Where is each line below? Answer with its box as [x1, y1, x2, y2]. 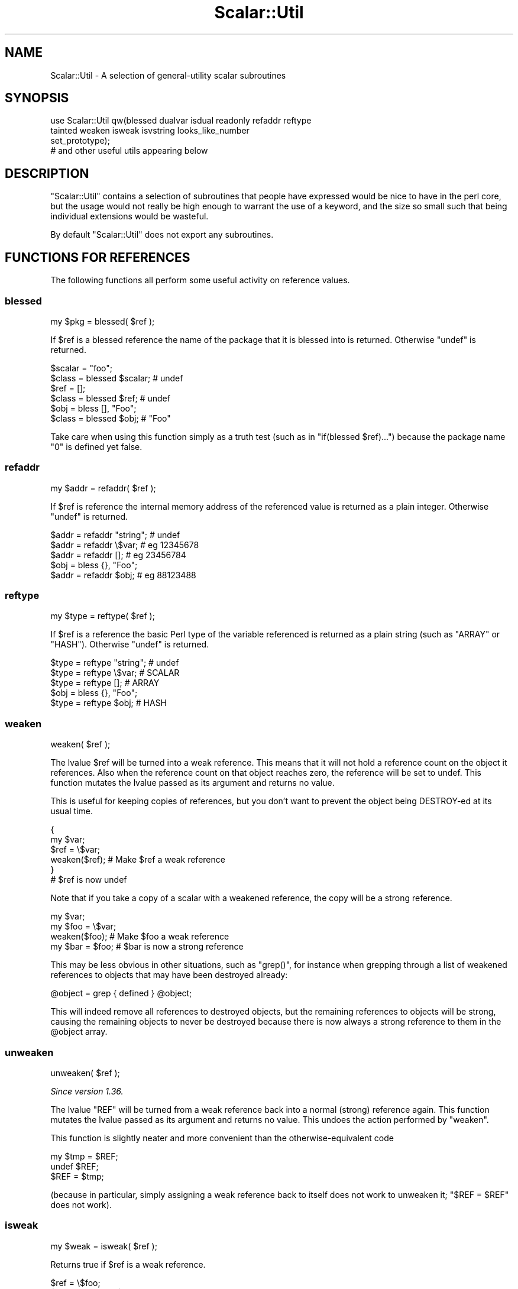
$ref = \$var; [50, 844, 101, 855]
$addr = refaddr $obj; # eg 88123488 [50, 569, 196, 580]
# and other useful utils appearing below [50, 145, 208, 156]
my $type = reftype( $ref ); [50, 611, 155, 621]
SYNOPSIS [5, 90, 69, 106]
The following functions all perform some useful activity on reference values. [50, 275, 350, 286]
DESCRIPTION [5, 166, 89, 181]
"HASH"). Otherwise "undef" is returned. [50, 639, 209, 650]
